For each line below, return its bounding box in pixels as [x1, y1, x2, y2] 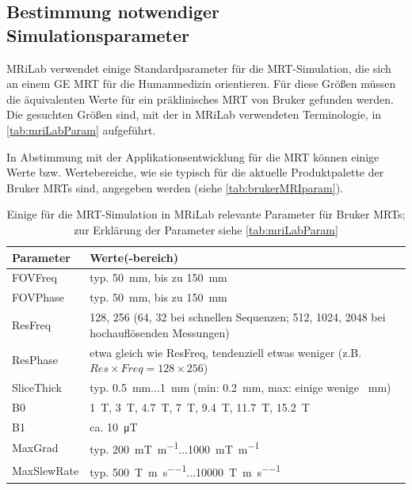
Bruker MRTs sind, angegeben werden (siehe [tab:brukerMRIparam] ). [6, 179, 343, 196]
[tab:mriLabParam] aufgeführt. [6, 121, 156, 138]
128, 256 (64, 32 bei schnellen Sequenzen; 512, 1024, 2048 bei [90, 309, 386, 325]
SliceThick [12, 378, 62, 395]
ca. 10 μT [90, 418, 138, 435]
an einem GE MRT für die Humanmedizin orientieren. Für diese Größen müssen [6, 75, 396, 92]
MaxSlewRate [12, 462, 79, 478]
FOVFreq [12, 269, 57, 286]
